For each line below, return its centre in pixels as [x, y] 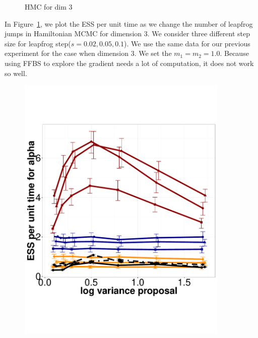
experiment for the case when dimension [67, 53]
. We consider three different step [199, 33]
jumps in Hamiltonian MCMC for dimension [73, 33]
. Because [234, 53]
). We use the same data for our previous [187, 43]
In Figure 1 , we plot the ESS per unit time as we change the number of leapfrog [129, 23]
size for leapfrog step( [38, 43]
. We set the [153, 53]
